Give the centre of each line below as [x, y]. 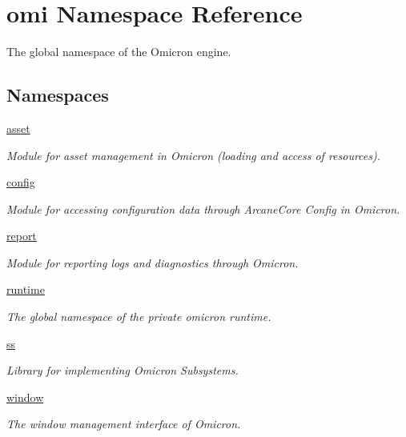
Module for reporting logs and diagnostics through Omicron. [153, 262]
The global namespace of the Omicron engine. [119, 52]
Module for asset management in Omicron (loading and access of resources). [194, 155]
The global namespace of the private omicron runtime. [139, 317]
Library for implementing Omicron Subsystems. [123, 370]
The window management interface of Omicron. [124, 424]
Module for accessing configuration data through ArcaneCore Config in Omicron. [203, 208]
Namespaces [58, 95]
